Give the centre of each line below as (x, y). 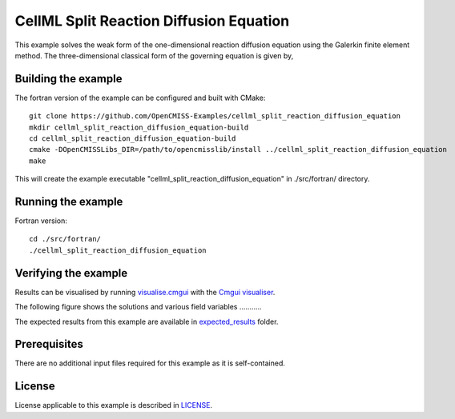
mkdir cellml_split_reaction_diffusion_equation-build (139, 127)
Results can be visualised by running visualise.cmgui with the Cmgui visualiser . (145, 292)
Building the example (68, 79)
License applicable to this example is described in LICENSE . (113, 405)
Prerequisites (49, 344)
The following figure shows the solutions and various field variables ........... (138, 307)
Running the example (69, 202)
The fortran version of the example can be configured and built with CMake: (140, 98)
